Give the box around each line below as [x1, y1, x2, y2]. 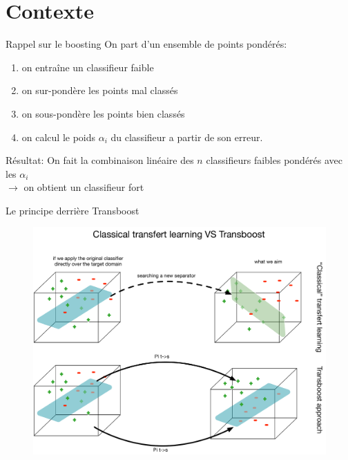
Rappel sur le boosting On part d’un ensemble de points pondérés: [6, 37, 287, 51]
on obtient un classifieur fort [23, 180, 144, 194]
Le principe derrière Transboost [6, 203, 139, 217]
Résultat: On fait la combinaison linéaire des [6, 153, 194, 167]
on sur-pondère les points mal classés [21, 83, 178, 98]
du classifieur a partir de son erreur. [110, 129, 263, 144]
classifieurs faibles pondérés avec [206, 153, 343, 167]
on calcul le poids [21, 129, 96, 144]
